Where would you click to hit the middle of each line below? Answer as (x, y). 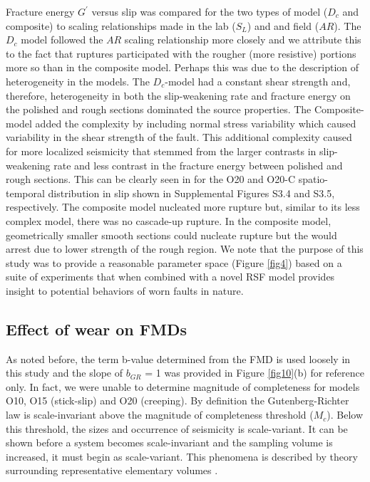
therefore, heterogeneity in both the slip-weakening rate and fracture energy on (178, 95)
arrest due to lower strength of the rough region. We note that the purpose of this (185, 249)
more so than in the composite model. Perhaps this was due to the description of (183, 67)
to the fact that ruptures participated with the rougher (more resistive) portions (181, 53)
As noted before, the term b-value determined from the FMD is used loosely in (178, 358)
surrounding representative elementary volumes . (112, 470)
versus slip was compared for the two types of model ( (210, 11)
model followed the (62, 40)
